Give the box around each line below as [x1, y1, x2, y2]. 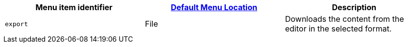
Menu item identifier [35, 2, 113, 12]
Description [332, 2, 377, 12]
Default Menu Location [170, 2, 258, 12]
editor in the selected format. [285, 24, 392, 33]
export [5, 20, 28, 28]
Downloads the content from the [285, 14, 404, 24]
